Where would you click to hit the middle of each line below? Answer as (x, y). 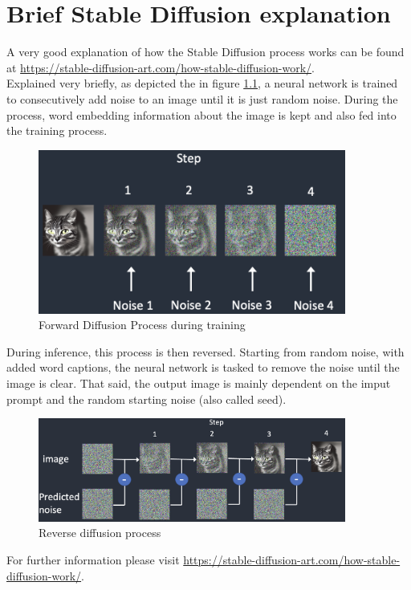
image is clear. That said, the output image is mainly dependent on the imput (199, 382)
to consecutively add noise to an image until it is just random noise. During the (202, 98)
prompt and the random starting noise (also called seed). (146, 399)
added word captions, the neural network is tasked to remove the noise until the (203, 367)
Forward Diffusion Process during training (142, 325)
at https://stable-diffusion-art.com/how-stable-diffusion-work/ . (161, 67)
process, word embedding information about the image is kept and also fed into (201, 114)
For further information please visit (93, 560)
